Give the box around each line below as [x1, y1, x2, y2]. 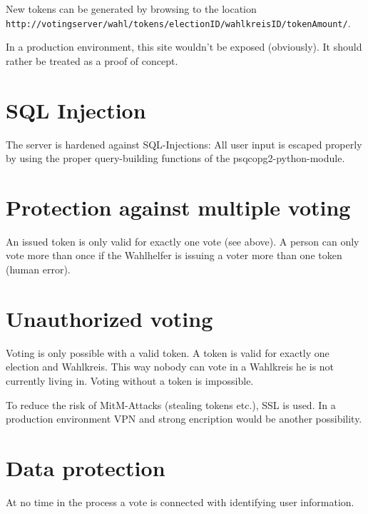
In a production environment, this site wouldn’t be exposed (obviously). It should [6, 39, 362, 54]
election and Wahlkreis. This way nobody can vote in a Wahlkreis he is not [6, 359, 334, 374]
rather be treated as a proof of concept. [6, 53, 178, 68]
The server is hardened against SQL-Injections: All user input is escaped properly [6, 136, 362, 151]
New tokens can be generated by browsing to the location [6, 1, 257, 16]
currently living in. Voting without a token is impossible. [6, 373, 254, 388]
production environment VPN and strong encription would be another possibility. [6, 411, 362, 426]
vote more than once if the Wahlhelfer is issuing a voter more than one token [6, 248, 342, 263]
